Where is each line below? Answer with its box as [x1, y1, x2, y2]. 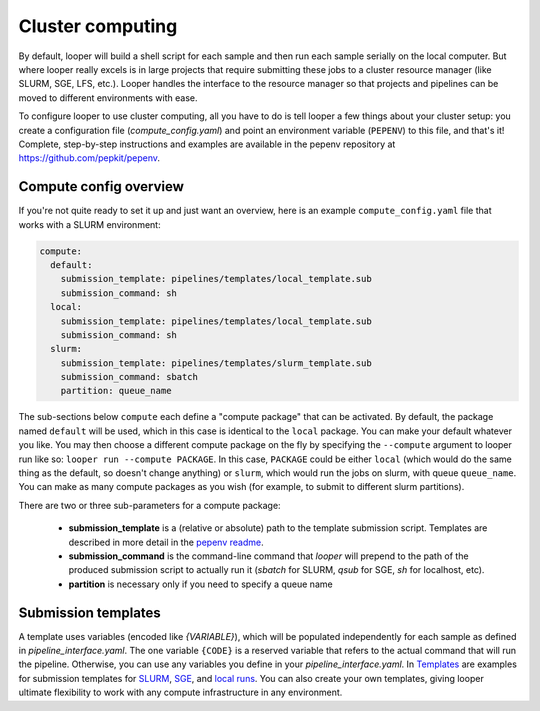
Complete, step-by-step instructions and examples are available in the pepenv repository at [18, 138, 396, 150]
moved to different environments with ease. [18, 91, 198, 104]
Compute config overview [18, 178, 185, 195]
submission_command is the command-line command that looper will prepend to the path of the [68, 550, 469, 562]
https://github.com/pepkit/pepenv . [18, 152, 160, 164]
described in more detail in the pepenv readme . [68, 536, 264, 548]
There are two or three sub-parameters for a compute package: [18, 499, 281, 511]
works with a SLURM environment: [18, 218, 161, 230]
